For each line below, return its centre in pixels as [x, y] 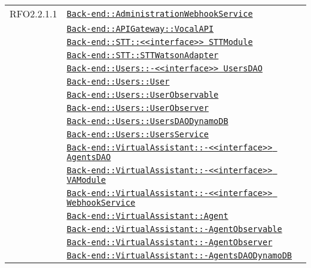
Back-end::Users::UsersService [138, 134]
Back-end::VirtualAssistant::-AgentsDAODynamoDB [179, 255]
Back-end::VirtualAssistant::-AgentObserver [170, 242]
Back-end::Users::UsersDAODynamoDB [147, 121]
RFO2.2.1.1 [33, 13]
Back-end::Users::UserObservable [143, 95]
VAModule [86, 180]
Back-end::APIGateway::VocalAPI [140, 29]
